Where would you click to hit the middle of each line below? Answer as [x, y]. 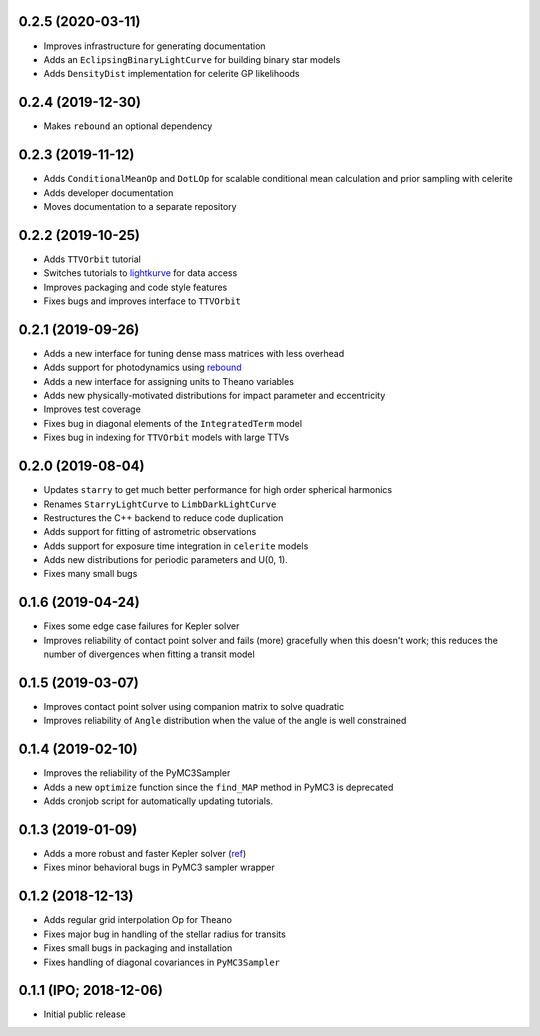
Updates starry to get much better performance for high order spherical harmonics [218, 490]
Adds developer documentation [108, 192]
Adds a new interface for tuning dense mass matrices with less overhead [194, 353]
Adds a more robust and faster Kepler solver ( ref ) [145, 854]
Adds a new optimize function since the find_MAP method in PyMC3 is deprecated [218, 787]
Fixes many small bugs [90, 574]
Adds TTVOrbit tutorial [92, 259]
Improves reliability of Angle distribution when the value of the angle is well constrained [225, 721]
